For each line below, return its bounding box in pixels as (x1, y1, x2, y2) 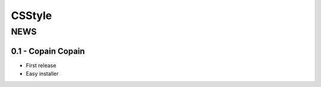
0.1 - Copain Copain (11, 46, 86, 56)
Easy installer (26, 70, 59, 77)
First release (26, 61, 56, 69)
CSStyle (11, 9, 52, 22)
